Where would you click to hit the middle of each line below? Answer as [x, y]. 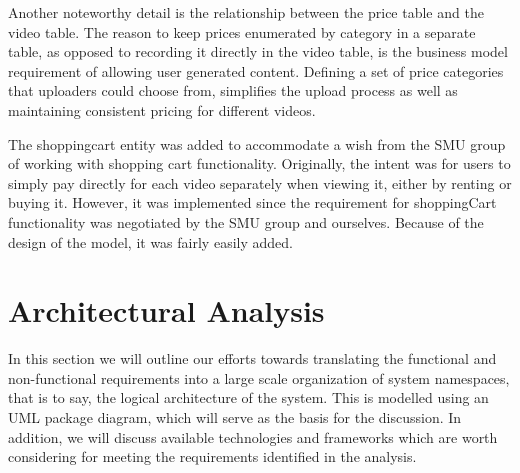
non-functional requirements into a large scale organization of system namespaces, [259, 377]
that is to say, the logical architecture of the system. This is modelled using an [248, 397]
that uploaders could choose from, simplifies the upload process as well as [233, 90]
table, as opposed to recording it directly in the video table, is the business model [258, 51]
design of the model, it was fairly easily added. [150, 241]
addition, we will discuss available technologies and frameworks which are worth [253, 436]
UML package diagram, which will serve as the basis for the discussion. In [235, 417]
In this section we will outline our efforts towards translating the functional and [252, 358]
